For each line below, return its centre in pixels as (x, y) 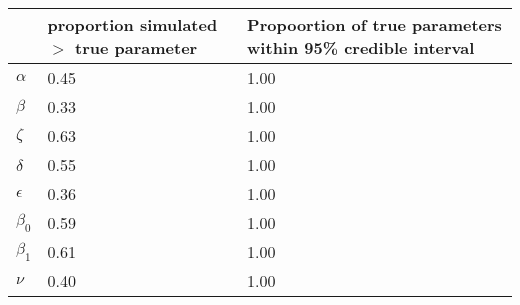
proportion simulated (132, 24)
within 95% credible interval (361, 47)
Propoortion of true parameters (374, 24)
